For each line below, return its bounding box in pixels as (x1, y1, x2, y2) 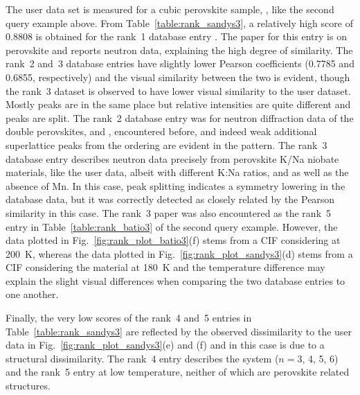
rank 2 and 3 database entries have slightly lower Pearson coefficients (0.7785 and (6, 56, 354, 71)
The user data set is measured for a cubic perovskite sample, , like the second (6, 2, 334, 16)
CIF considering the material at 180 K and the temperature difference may (6, 260, 325, 274)
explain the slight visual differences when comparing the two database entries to (6, 273, 345, 288)
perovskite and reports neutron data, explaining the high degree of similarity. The (6, 42, 353, 57)
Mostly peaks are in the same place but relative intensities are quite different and (6, 97, 351, 112)
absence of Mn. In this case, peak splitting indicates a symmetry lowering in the (6, 178, 345, 193)
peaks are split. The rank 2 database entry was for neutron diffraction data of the (6, 110, 354, 125)
